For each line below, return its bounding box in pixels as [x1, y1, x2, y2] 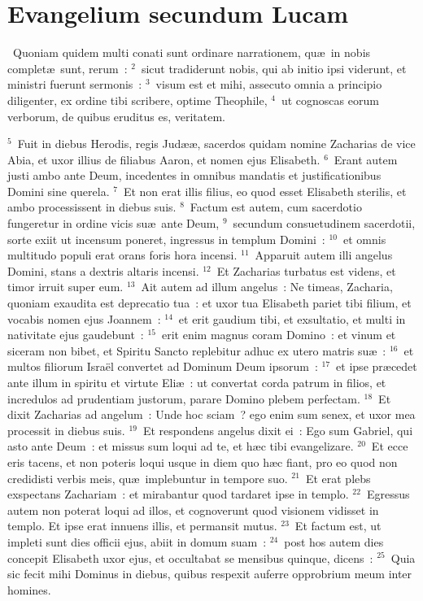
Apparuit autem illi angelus [255, 246, 393, 263]
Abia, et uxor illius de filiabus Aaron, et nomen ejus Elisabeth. [7, 150, 321, 168]
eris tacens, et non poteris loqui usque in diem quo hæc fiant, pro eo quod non [7, 453, 398, 470]
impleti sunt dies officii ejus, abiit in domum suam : [7, 533, 267, 550]
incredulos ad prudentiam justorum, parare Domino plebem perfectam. [7, 390, 360, 407]
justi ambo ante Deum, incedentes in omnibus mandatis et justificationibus [7, 167, 382, 184]
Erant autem [334, 150, 398, 168]
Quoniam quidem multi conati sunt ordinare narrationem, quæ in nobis [12, 44, 371, 61]
